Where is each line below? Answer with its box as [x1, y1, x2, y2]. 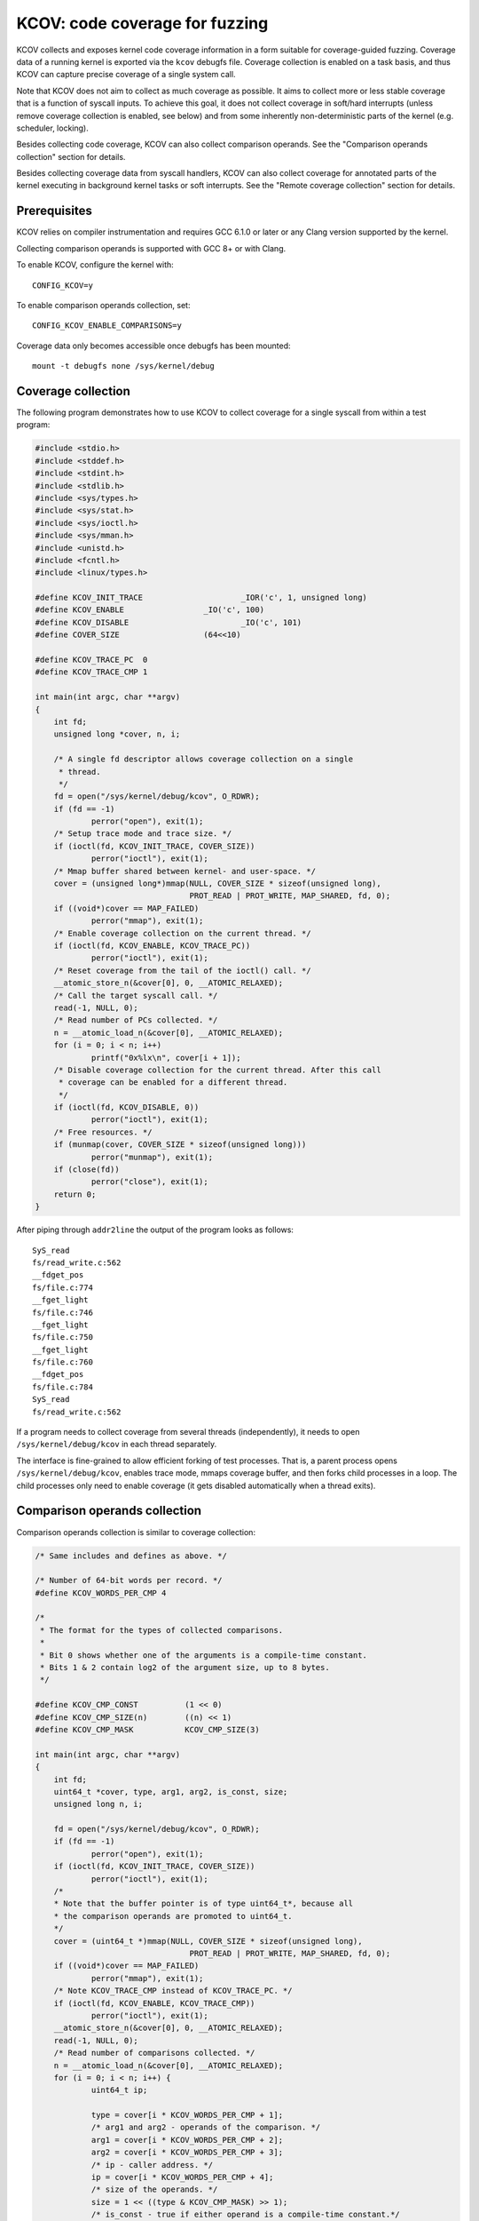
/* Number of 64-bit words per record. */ [35, 1575, 223, 1586]
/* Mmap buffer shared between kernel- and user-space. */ [53, 866, 317, 876]
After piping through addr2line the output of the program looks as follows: [16, 1224, 294, 1235]
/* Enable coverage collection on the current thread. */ [53, 928, 311, 938]
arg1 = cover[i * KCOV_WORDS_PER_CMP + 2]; [90, 2135, 284, 2145]
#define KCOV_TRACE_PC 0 [35, 655, 148, 665]
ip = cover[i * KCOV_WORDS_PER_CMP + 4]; [90, 2172, 274, 2183]
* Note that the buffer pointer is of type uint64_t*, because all [53, 1899, 354, 1909]
